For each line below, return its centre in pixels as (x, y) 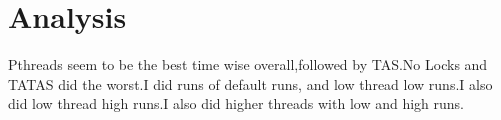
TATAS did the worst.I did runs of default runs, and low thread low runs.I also (250, 83)
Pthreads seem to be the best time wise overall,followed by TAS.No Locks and (248, 64)
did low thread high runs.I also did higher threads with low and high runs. (236, 103)
